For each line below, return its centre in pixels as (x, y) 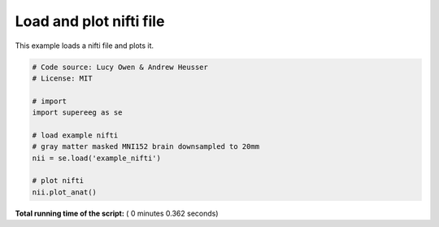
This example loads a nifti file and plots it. (85, 46)
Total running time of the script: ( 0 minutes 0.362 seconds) (117, 213)
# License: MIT (62, 78)
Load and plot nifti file (90, 21)
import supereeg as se (77, 113)
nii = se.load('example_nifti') (97, 158)
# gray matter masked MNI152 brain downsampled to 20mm (146, 147)
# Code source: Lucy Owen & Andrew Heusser (120, 67)
